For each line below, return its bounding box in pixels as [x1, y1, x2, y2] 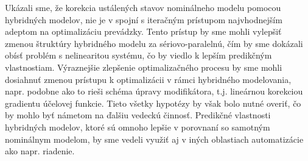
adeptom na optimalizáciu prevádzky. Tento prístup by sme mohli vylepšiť [5, 25, 282, 38]
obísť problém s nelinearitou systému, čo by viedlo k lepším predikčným [5, 49, 272, 62]
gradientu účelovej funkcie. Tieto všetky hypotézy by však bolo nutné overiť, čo [5, 96, 301, 109]
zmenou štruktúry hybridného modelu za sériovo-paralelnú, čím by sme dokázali [5, 37, 303, 49]
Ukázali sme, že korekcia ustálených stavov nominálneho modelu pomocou [5, 1, 281, 13]
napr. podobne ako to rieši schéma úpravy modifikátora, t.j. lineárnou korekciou [5, 85, 303, 98]
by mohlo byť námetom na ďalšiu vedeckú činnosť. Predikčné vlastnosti [5, 109, 271, 121]
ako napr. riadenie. [5, 145, 75, 157]
